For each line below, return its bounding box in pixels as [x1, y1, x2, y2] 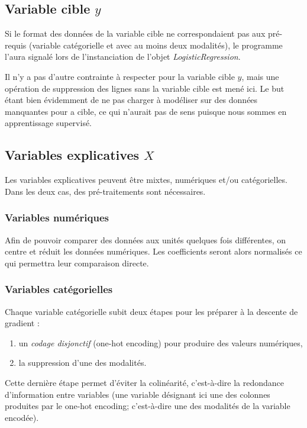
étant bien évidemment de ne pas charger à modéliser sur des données [5, 94, 258, 106]
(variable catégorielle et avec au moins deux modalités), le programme [28, 38, 283, 51]
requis [5, 38, 27, 51]
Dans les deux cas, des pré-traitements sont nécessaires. [5, 185, 206, 197]
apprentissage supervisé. [5, 117, 92, 129]
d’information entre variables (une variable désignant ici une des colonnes [5, 388, 270, 400]
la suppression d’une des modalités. [18, 356, 147, 369]
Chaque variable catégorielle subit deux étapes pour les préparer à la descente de [5, 305, 298, 317]
